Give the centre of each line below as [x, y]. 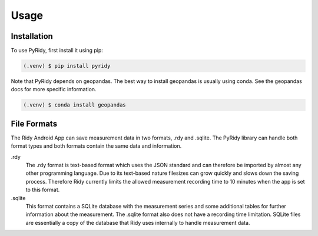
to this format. [43, 190]
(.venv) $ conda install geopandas [74, 105]
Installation [32, 36]
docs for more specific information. [54, 89]
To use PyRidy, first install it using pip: [57, 51]
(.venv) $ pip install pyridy [67, 66]
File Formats [34, 124]
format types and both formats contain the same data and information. [96, 146]
